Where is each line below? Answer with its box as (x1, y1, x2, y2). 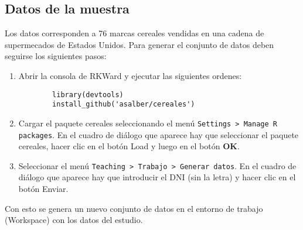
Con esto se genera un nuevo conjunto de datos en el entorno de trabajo (5, 202, 263, 214)
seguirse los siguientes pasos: (5, 50, 107, 62)
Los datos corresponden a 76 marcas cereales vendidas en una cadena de (5, 27, 264, 39)
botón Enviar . (18, 183, 69, 195)
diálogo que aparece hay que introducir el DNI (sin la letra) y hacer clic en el (18, 171, 296, 183)
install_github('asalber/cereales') (52, 100, 195, 109)
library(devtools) (52, 90, 124, 99)
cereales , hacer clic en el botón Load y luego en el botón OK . (18, 140, 240, 152)
